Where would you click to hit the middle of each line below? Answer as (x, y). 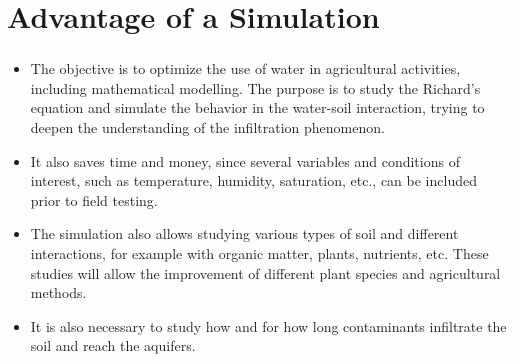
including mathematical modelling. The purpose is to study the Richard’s (255, 87)
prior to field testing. (94, 199)
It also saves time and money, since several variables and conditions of (245, 160)
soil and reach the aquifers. (113, 345)
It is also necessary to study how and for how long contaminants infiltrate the (268, 325)
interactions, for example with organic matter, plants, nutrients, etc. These (259, 253)
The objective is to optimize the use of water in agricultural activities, (245, 68)
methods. (58, 292)
